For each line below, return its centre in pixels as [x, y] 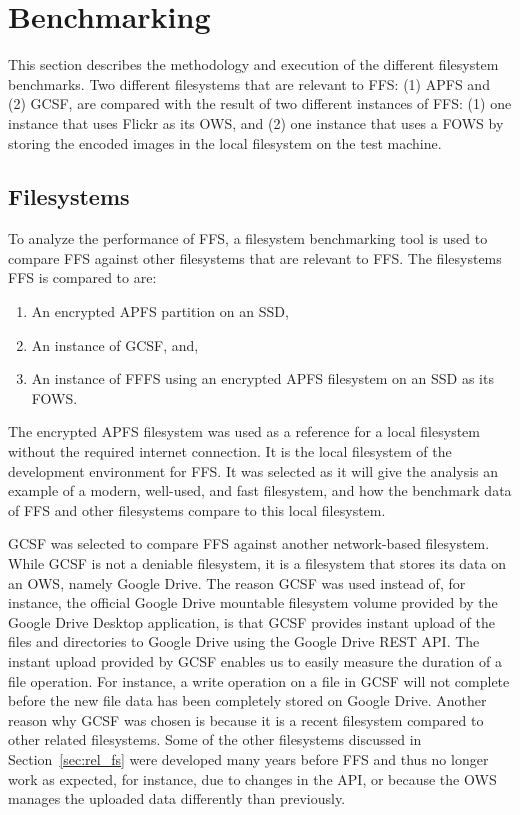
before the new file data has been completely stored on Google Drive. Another [247, 700]
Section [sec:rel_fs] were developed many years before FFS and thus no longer [248, 758]
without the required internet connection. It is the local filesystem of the [230, 451]
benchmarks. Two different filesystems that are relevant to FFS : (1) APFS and [249, 83]
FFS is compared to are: [82, 277]
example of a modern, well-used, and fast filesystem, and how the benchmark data [260, 490]
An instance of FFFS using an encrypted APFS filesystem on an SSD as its [262, 378]
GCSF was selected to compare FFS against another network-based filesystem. [249, 543]
